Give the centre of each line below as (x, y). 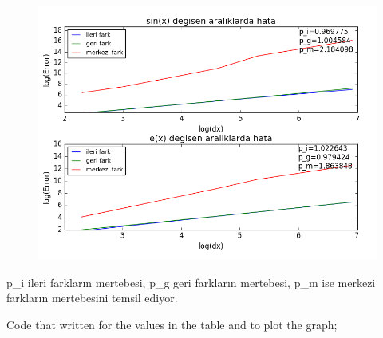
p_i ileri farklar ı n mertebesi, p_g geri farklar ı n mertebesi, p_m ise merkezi (191, 282)
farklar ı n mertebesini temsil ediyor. (92, 298)
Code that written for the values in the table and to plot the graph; (172, 324)
